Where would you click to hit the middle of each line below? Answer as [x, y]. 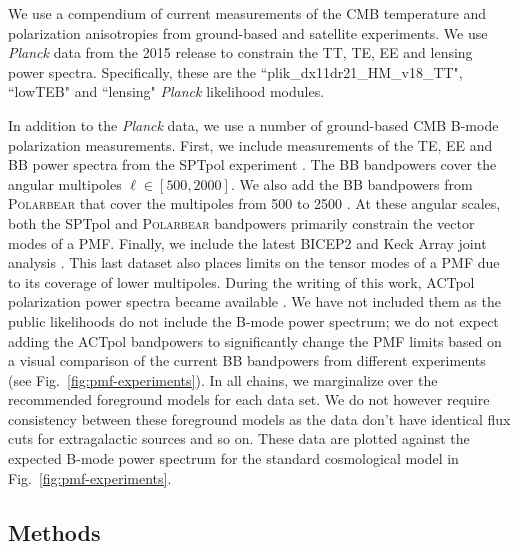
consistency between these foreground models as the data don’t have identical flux [259, 418]
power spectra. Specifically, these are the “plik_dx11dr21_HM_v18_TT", [235, 71]
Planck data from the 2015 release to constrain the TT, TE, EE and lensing [240, 52]
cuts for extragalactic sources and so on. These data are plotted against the [239, 438]
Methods [54, 531]
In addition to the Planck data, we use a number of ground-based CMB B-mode [253, 124]
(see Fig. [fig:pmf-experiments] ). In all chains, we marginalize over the [223, 379]
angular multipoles [65, 183]
